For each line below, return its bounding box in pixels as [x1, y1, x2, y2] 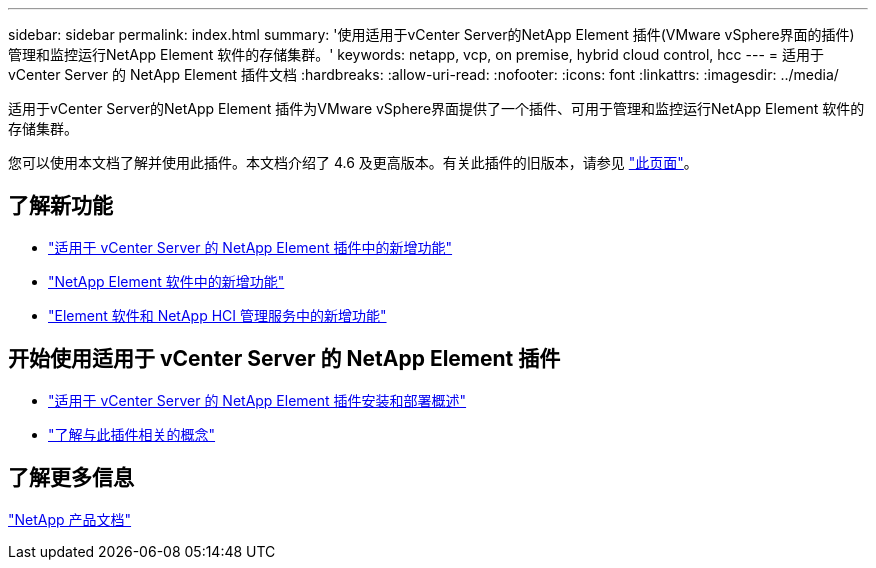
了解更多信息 [8, 465, 134, 491]
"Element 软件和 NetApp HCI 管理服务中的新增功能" [48, 306, 387, 324]
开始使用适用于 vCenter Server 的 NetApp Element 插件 [8, 346, 561, 372]
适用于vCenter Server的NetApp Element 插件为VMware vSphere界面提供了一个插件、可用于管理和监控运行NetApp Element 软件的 [8, 100, 865, 117]
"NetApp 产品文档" [8, 510, 132, 528]
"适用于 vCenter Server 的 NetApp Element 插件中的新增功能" [48, 238, 453, 256]
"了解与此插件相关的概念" [48, 425, 216, 443]
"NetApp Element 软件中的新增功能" [48, 272, 285, 290]
